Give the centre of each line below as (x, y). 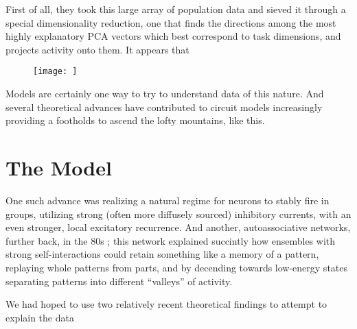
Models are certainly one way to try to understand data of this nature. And (165, 94)
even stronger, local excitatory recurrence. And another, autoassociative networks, (178, 227)
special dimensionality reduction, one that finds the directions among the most (171, 22)
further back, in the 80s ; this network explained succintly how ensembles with (171, 240)
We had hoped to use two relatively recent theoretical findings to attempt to (166, 304)
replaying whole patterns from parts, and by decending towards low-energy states (177, 267)
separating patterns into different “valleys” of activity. (119, 281)
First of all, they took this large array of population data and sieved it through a (176, 9)
